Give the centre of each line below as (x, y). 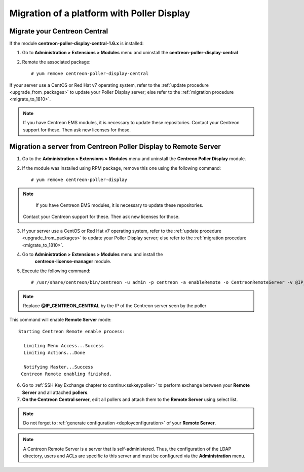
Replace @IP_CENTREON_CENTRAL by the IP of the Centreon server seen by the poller (115, 305)
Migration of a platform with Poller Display (100, 13)
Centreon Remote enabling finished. (67, 374)
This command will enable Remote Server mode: (60, 320)
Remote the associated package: (56, 62)
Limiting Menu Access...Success (64, 346)
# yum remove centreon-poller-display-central (90, 74)
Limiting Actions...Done (54, 353)
